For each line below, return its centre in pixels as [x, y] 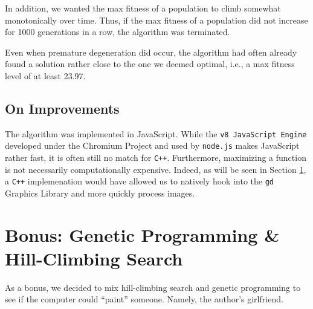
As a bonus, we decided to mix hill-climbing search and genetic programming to [153, 287]
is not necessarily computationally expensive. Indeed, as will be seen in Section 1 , [156, 169]
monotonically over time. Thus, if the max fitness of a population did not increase [156, 20]
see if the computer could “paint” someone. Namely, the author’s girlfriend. [144, 299]
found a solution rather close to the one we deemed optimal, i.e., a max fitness [150, 64]
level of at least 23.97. [45, 75]
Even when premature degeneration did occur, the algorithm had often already [151, 52]
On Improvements [62, 108]
